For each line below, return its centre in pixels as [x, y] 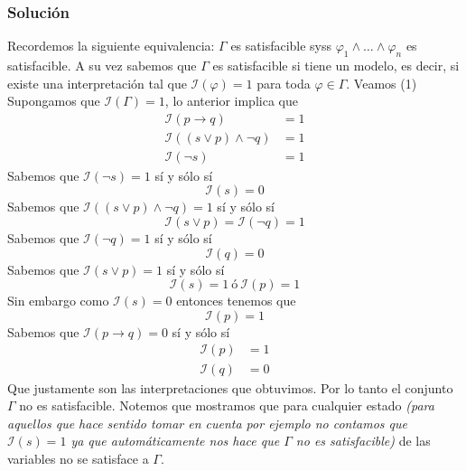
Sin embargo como [58, 301]
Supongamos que [54, 101]
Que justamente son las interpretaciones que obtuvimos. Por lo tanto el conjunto [230, 387]
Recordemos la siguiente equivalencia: [111, 46]
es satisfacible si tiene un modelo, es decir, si [336, 66]
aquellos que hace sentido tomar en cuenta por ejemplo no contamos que [207, 423]
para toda [284, 83]
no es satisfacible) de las [363, 441]
